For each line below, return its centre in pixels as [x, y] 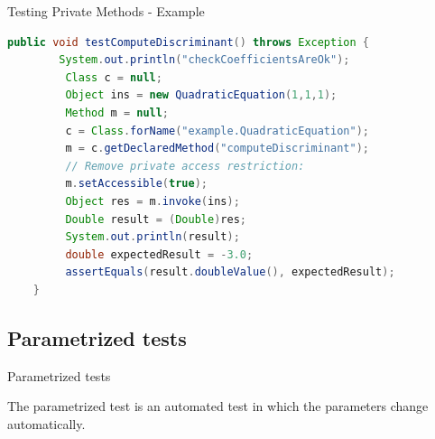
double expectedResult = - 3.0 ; [159, 254]
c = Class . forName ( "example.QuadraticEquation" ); [217, 131]
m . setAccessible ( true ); [136, 184]
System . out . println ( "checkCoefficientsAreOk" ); [204, 60]
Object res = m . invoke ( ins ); [153, 201]
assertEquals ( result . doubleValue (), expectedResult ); [230, 272]
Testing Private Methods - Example [106, 11]
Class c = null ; [114, 77]
